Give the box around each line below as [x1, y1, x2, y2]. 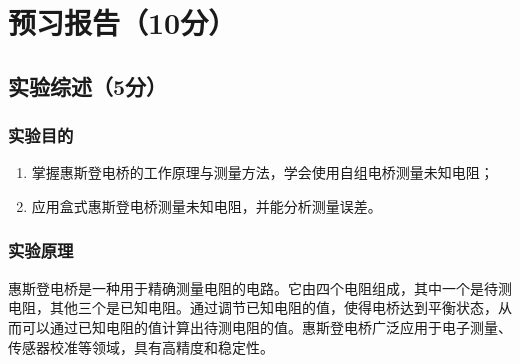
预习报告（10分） [8, 2, 237, 43]
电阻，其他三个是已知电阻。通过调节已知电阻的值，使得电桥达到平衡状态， [8, 297, 498, 318]
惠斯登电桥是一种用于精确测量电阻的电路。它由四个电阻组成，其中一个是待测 [8, 277, 512, 298]
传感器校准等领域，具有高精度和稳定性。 [8, 336, 274, 357]
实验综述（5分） [8, 70, 168, 101]
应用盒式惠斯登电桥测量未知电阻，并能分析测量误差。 [31, 195, 382, 216]
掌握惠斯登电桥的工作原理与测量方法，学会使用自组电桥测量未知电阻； [31, 162, 494, 183]
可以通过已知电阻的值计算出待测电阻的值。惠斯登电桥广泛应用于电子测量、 [21, 316, 512, 337]
